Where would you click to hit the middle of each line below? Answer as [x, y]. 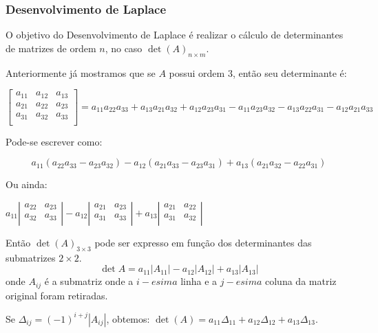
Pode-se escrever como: [54, 141]
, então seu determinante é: [290, 72]
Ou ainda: [27, 184]
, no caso [124, 48]
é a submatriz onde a [89, 281]
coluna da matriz [301, 281]
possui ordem [197, 72]
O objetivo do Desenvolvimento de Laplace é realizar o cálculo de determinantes [175, 35]
